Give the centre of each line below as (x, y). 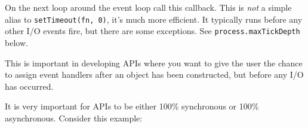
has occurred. (29, 86)
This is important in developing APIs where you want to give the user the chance (154, 63)
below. (16, 42)
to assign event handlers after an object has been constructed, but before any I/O (154, 74)
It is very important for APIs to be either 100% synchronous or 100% (132, 106)
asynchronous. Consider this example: (74, 118)
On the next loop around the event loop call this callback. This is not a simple (148, 7)
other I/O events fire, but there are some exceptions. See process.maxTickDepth (153, 31)
